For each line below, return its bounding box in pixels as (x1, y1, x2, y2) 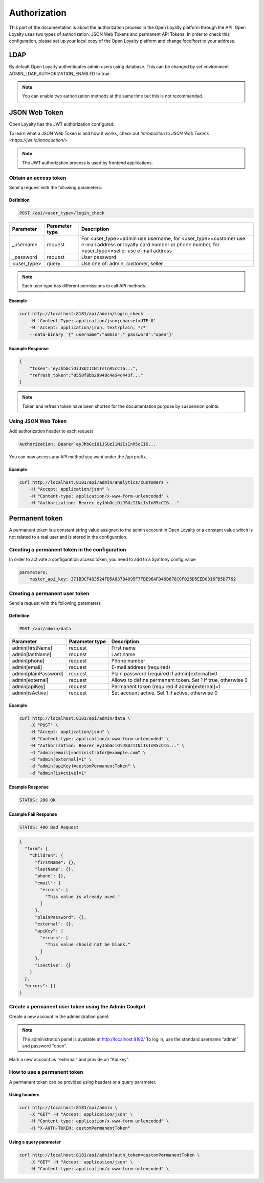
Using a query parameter (9, 1139, 61, 1145)
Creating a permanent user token (9, 590, 89, 597)
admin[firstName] (12, 644, 53, 651)
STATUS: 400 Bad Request (19, 824, 79, 830)
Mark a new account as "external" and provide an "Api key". (9, 1057, 130, 1063)
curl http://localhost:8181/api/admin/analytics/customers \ (19, 479, 169, 485)
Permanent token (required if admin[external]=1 (111, 683, 221, 690)
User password (81, 254, 117, 260)
